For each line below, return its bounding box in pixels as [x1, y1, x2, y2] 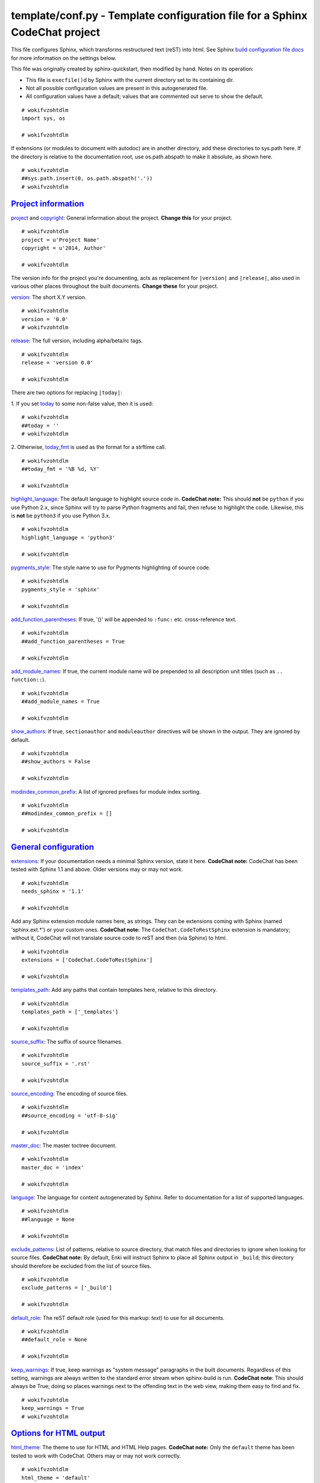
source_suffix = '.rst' [21, 1060, 91, 1067]
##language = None [21, 1216, 75, 1223]
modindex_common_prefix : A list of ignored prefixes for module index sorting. [11, 788, 201, 795]
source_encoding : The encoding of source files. [11, 1090, 128, 1097]
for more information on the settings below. [11, 54, 117, 62]
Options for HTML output [11, 1428, 105, 1439]
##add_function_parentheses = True [21, 638, 125, 645]
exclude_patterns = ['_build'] [21, 1284, 113, 1291]
